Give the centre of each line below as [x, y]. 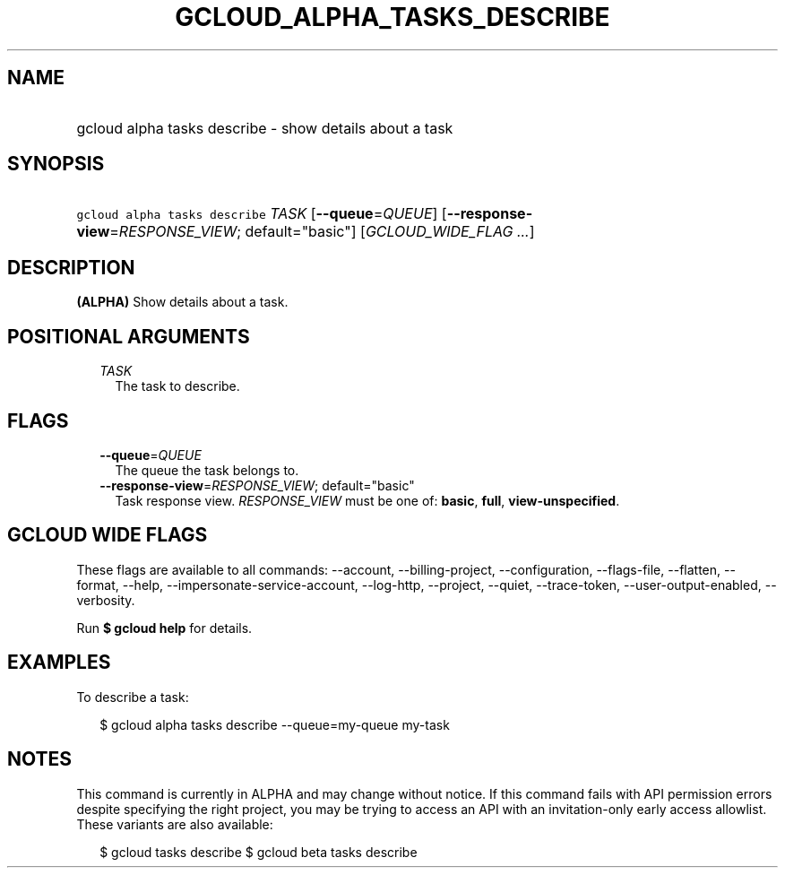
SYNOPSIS [56, 164]
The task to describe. [177, 386]
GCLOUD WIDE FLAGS [108, 535]
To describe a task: [133, 697]
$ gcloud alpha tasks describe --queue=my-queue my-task [275, 724]
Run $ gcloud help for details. [164, 628]
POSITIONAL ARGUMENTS [129, 336]
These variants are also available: [175, 824]
